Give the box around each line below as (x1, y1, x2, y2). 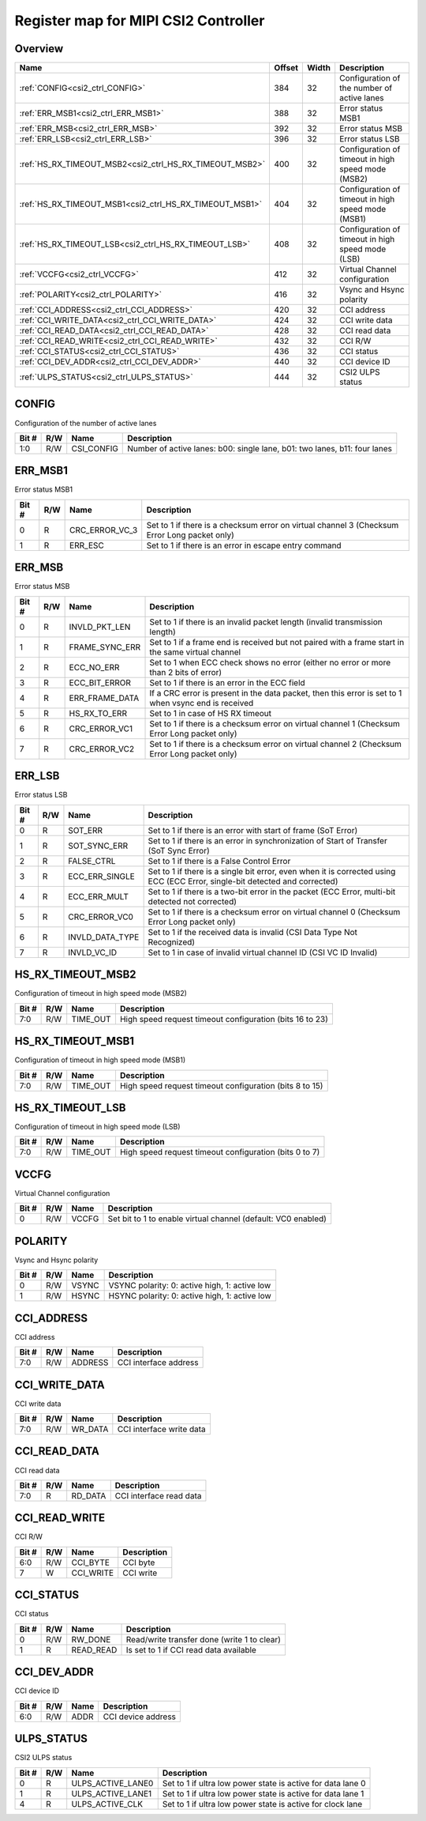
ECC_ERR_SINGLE (68, 870, 136, 881)
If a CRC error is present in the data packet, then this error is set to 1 (149, 688, 402, 699)
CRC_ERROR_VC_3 (69, 524, 138, 535)
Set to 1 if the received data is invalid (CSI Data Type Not (148, 926, 358, 937)
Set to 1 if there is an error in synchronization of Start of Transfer (148, 835, 388, 846)
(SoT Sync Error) (148, 845, 211, 856)
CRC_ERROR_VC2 (69, 743, 134, 754)
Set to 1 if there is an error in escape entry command (146, 540, 342, 551)
